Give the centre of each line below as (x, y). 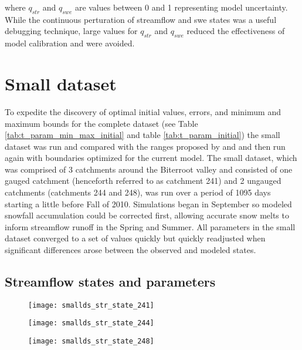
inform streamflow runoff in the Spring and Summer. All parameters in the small (150, 226)
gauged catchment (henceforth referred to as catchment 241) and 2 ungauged (143, 181)
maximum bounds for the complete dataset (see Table (101, 123)
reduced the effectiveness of (236, 31)
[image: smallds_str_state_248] (91, 341)
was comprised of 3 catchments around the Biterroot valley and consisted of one (149, 169)
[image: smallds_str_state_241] (91, 305)
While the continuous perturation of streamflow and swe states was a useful (141, 19)
